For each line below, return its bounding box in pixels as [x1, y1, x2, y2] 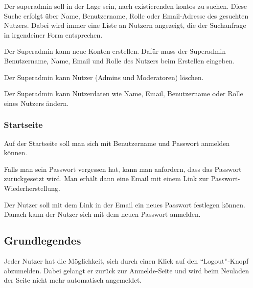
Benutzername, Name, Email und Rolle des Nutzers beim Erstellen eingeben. [4, 55, 234, 65]
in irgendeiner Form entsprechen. [4, 29, 103, 40]
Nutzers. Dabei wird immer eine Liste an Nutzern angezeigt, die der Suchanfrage [4, 20, 246, 30]
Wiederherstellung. [4, 183, 60, 193]
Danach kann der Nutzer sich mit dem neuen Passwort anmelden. [4, 209, 201, 219]
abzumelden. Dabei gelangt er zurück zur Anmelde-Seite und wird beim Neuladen [4, 265, 249, 275]
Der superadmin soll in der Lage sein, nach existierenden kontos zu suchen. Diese [4, 1, 247, 11]
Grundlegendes [4, 233, 81, 248]
